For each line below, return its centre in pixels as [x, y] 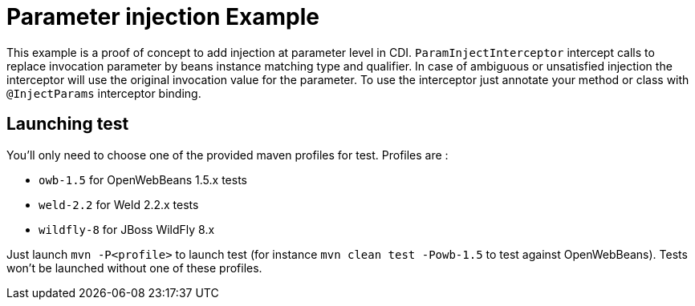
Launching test [68, 124]
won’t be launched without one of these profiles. [134, 268]
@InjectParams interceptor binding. [104, 93]
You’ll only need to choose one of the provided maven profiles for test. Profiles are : [228, 155]
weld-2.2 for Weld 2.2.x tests [119, 204]
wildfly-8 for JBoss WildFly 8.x [127, 229]
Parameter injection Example [163, 17]
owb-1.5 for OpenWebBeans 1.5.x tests [143, 179]
